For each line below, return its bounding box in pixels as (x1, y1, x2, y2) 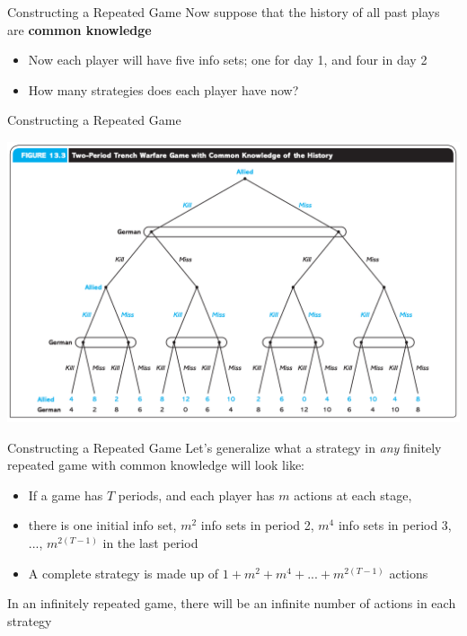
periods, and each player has (118, 485, 275, 504)
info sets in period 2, (200, 516, 314, 534)
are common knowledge (7, 20, 152, 39)
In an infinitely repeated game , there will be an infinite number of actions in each (7, 594, 456, 613)
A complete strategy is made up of (28, 563, 219, 582)
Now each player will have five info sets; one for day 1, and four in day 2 (28, 50, 427, 69)
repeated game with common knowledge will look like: (7, 455, 304, 474)
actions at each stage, (294, 485, 412, 504)
